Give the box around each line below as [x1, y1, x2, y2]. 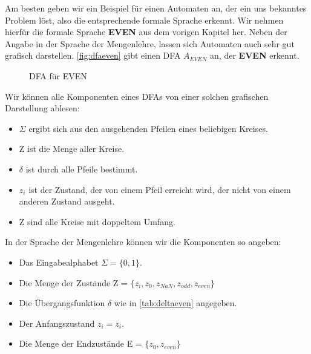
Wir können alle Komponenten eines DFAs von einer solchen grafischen [5, 90, 269, 102]
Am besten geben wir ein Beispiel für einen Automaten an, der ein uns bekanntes [5, 2, 307, 14]
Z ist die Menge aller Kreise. [19, 142, 125, 155]
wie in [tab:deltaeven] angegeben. [114, 297, 237, 309]
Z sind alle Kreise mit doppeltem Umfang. [19, 215, 175, 228]
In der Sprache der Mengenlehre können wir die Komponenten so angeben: [5, 235, 281, 248]
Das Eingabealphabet [19, 255, 99, 268]
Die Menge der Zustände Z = [19, 276, 128, 289]
